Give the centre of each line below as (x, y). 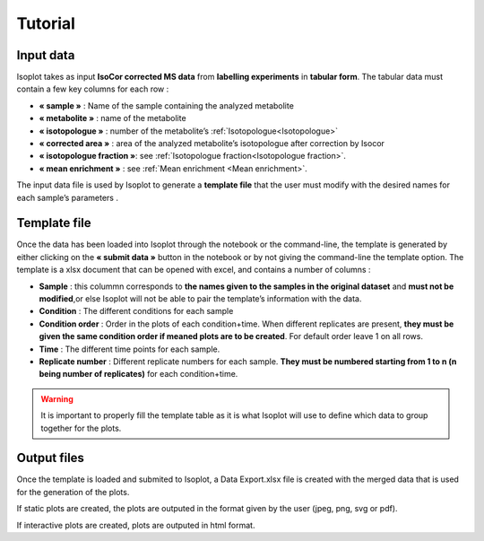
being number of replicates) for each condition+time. (138, 374)
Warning (57, 398)
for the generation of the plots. (73, 492)
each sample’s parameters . (67, 197)
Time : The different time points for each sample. (130, 349)
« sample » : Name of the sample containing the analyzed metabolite (167, 105)
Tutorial (46, 23)
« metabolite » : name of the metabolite (113, 118)
